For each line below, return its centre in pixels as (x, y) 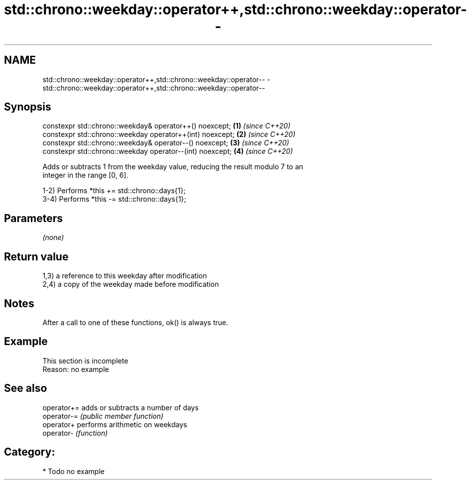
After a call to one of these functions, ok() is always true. (135, 322)
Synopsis (28, 107)
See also (26, 388)
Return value (36, 256)
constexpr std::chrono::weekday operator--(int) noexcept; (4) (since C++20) (168, 151)
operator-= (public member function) (103, 416)
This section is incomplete (85, 361)
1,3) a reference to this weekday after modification (125, 276)
